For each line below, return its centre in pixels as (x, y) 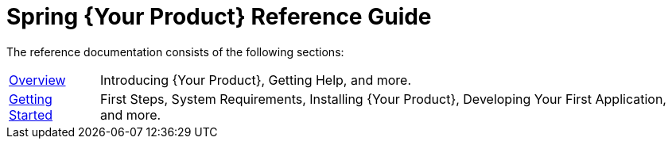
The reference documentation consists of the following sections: (175, 52)
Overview (37, 80)
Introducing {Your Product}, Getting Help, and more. (256, 80)
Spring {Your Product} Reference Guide (219, 17)
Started (31, 114)
